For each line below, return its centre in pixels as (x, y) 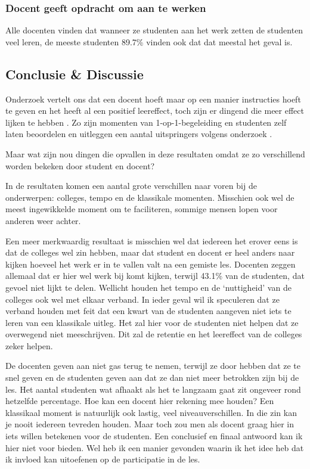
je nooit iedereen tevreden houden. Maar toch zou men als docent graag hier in (150, 424)
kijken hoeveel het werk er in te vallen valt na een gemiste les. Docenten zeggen (151, 264)
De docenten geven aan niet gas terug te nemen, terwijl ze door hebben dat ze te (153, 366)
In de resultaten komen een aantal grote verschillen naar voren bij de (131, 186)
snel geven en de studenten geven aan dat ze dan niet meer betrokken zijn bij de (152, 378)
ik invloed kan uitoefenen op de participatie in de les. (103, 459)
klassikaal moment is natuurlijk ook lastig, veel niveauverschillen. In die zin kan (151, 412)
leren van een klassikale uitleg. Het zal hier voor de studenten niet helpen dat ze (152, 322)
